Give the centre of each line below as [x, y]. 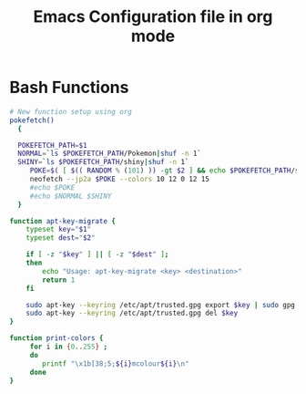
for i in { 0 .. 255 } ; [68, 347]
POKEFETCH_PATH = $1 [53, 145]
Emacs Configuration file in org [153, 17]
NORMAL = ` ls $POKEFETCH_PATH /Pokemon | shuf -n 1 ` [110, 154]
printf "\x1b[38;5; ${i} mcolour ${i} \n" [116, 363]
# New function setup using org [71, 111]
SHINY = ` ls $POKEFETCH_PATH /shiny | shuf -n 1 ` [103, 162]
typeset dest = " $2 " [61, 238]
